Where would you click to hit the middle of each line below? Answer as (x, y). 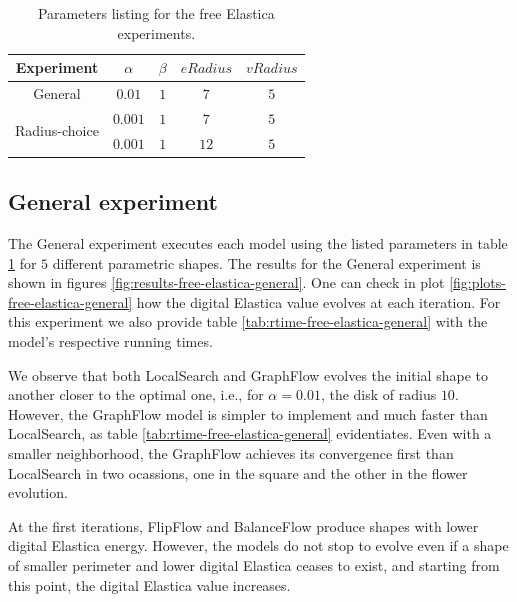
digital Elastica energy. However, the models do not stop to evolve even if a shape (258, 545)
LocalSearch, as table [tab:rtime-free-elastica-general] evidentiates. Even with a (250, 433)
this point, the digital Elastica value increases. (149, 584)
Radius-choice (57, 130)
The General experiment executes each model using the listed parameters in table (258, 243)
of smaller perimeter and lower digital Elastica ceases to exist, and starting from (254, 564)
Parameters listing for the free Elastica (156, 13)
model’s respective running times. (110, 340)
